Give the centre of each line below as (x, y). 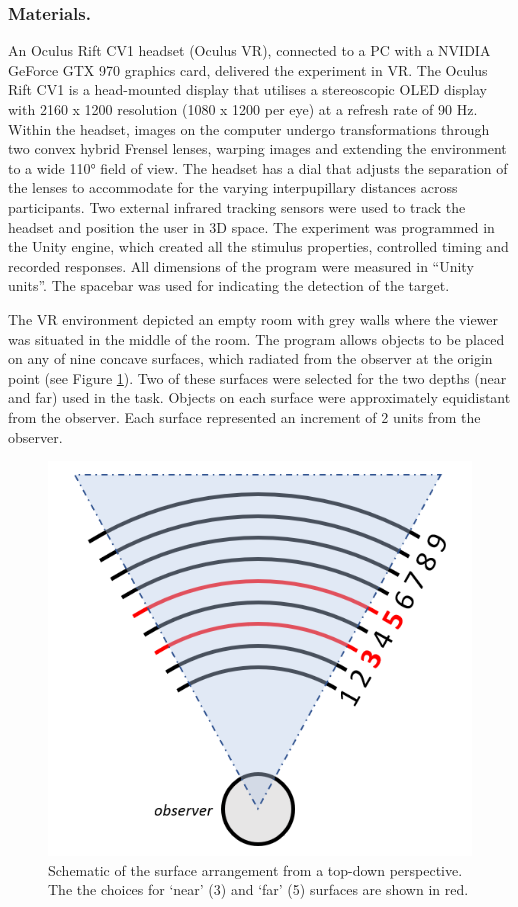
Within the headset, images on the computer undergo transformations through (249, 128)
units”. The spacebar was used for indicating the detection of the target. (229, 285)
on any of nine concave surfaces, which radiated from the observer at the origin (250, 358)
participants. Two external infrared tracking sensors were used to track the (237, 206)
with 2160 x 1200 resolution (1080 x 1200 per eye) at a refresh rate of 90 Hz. (243, 109)
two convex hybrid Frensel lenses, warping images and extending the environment (257, 148)
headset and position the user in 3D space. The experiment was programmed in (251, 226)
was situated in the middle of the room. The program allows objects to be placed (256, 338)
